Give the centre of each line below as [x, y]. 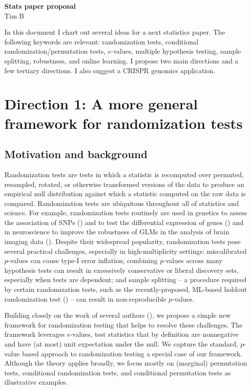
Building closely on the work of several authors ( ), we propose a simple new [118, 315]
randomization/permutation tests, [55, 51]
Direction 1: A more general [101, 104]
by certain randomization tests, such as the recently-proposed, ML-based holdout [126, 289]
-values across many [193, 260]
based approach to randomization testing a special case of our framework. [132, 353]
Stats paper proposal [40, 6]
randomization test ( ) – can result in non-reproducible [85, 298]
